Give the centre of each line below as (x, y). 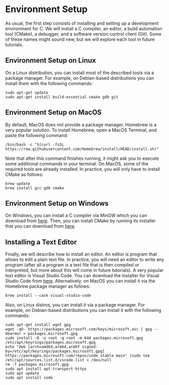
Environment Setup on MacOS (53, 113)
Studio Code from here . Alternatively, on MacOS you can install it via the (80, 281)
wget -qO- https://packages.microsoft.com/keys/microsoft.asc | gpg (79, 329)
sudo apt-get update (27, 92)
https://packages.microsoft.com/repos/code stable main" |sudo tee (78, 356)
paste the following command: (37, 135)
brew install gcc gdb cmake (35, 188)
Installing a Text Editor (41, 242)
